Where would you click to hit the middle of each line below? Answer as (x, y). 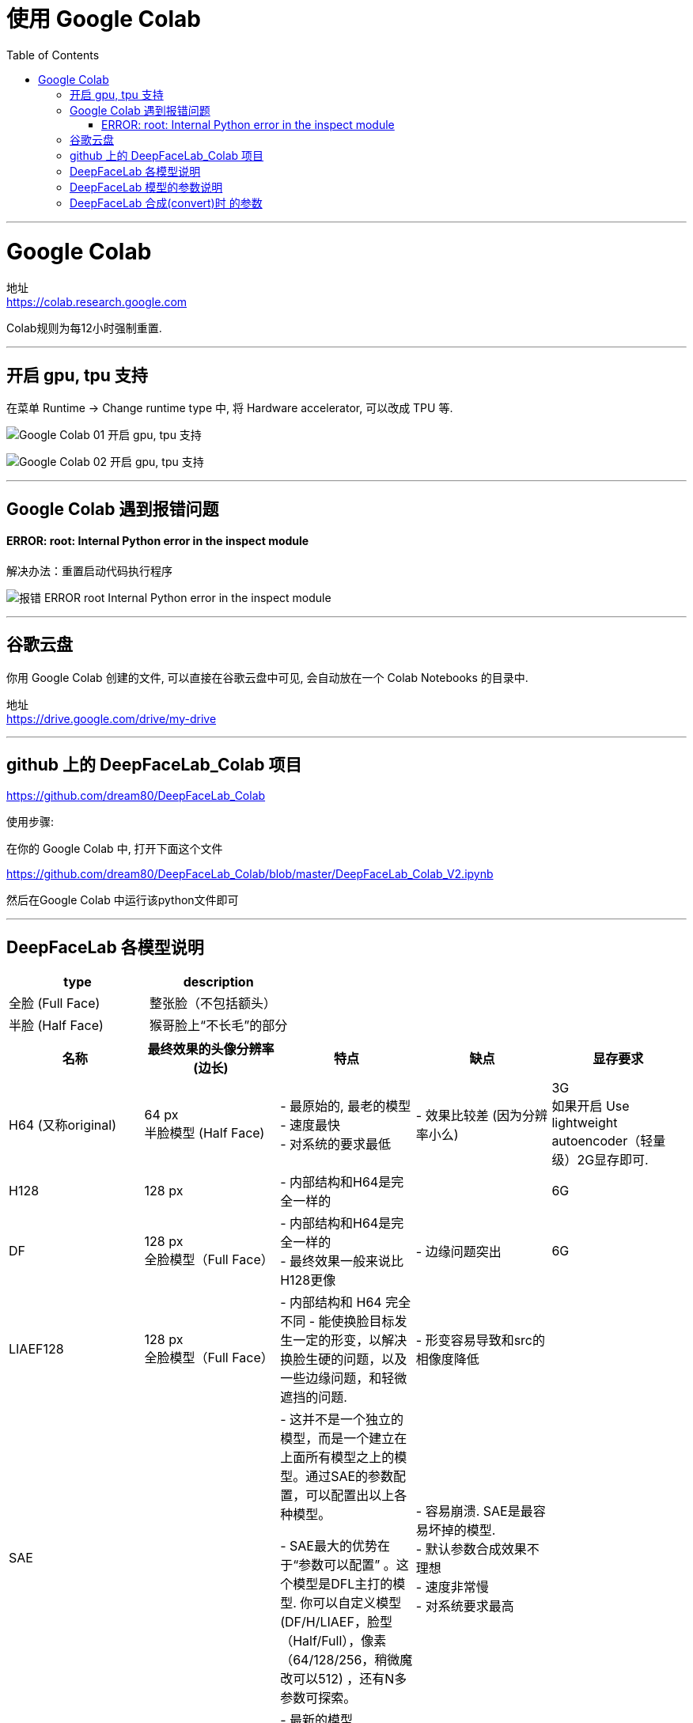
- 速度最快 (311, 1125)
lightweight (585, 1123)
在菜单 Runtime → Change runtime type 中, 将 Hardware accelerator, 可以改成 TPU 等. (230, 408)
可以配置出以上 (350, 1496)
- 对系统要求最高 (465, 1606)
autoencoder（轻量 (609, 1141)
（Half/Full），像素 (333, 1641)
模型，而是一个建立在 (344, 1439)
